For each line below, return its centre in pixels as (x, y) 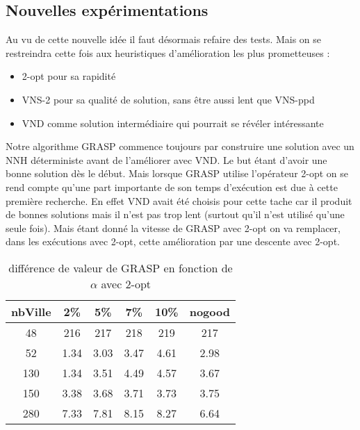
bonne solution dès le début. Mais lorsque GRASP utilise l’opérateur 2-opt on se (177, 173)
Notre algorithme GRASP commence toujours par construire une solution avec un (180, 146)
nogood (210, 311)
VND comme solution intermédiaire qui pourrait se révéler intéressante (173, 123)
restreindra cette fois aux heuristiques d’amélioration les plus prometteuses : (168, 52)
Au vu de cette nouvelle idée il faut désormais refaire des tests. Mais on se (164, 39)
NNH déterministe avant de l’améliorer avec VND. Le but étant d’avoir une (166, 159)
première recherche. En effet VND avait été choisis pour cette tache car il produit (179, 200)
